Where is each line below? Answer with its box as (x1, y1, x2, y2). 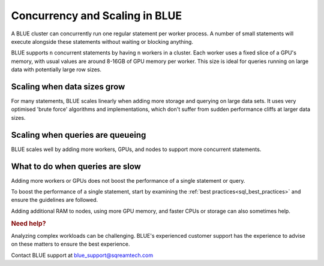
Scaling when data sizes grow (11, 81, 125, 92)
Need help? (11, 219, 46, 228)
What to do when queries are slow (11, 161, 141, 171)
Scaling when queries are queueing (11, 129, 146, 140)
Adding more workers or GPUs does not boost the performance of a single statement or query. (11, 177, 245, 184)
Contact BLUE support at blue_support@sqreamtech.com (11, 252, 153, 259)
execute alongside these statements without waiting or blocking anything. (11, 38, 193, 45)
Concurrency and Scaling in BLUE (11, 9, 182, 22)
